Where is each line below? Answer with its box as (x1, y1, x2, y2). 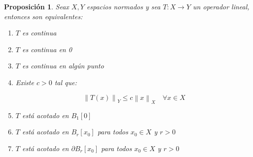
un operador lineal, (193, 1, 250, 11)
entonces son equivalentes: (4, 11, 83, 21)
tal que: (54, 77, 77, 87)
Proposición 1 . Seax (4, 1, 69, 11)
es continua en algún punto (22, 61, 104, 71)
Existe (15, 77, 34, 87)
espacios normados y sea (86, 1, 161, 11)
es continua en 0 (22, 44, 72, 54)
